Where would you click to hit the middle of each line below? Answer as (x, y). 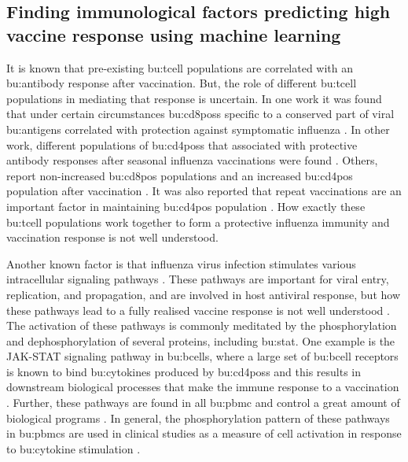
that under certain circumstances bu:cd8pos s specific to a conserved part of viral (200, 114)
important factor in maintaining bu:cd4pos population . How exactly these (186, 206)
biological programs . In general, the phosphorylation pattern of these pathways (198, 418)
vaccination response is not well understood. (112, 237)
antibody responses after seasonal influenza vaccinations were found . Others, (192, 160)
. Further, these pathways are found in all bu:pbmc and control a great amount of (203, 403)
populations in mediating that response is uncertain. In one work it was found (194, 98)
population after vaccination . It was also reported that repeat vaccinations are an (204, 191)
